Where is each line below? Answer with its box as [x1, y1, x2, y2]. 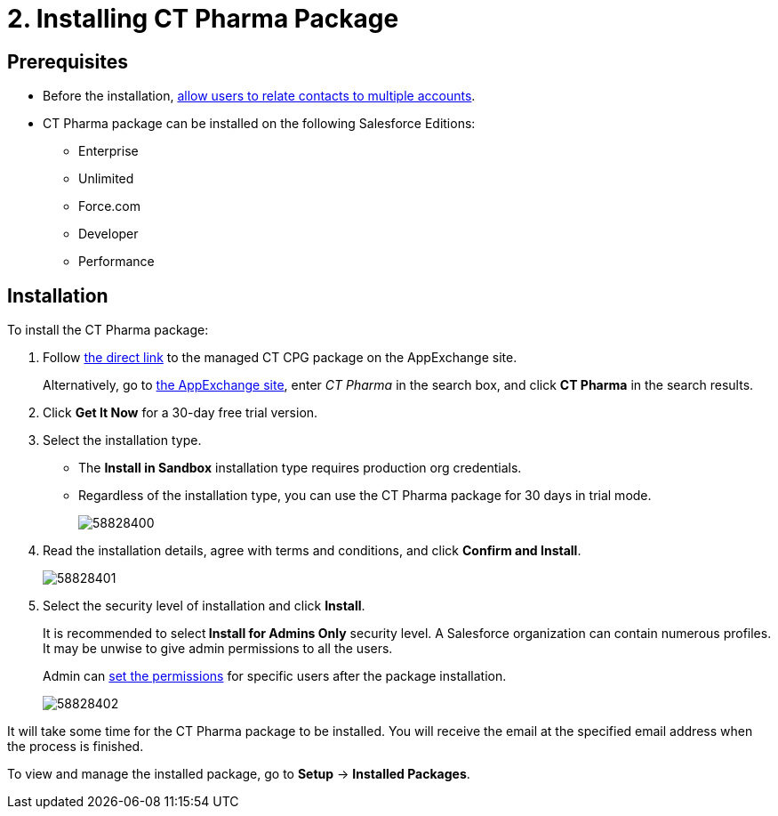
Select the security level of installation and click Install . [43, 598, 365, 614]
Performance [78, 254, 155, 270]
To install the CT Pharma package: [7, 322, 209, 338]
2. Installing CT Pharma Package [7, 4, 399, 34]
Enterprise [78, 143, 139, 159]
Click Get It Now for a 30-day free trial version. [43, 405, 318, 421]
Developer [78, 226, 139, 242]
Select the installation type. [43, 432, 202, 448]
